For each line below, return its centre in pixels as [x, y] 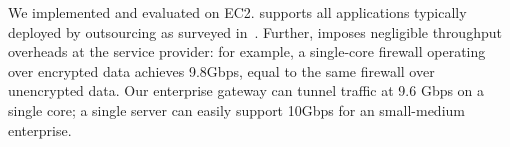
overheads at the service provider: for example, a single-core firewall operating [247, 51]
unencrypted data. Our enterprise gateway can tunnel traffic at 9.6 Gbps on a [246, 90]
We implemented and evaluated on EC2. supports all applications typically [237, 12]
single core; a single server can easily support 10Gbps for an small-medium [236, 109]
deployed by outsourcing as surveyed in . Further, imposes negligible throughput [255, 31]
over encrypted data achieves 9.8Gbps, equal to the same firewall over [221, 70]
